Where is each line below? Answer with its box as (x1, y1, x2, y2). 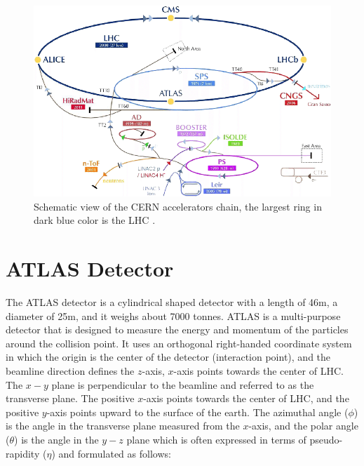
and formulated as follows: (58, 446, 171, 460)
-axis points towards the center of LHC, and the (143, 391, 349, 406)
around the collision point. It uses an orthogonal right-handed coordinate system (6, 335, 352, 350)
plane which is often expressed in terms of (126, 432, 306, 447)
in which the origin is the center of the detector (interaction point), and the (6, 349, 331, 364)
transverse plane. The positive (6, 391, 135, 406)
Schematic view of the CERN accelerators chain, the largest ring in (34, 199, 322, 213)
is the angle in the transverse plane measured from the (6, 418, 240, 433)
